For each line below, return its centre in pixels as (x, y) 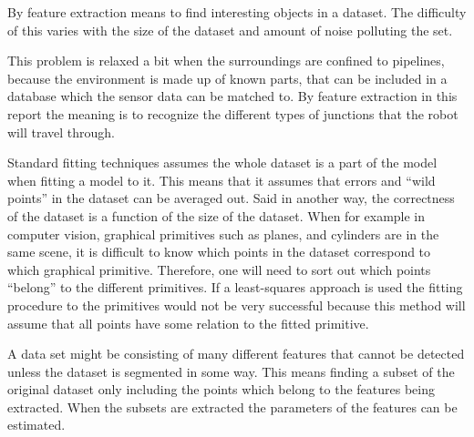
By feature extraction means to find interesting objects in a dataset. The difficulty (237, 12)
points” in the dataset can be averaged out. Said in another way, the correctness (231, 198)
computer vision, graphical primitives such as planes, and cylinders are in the (223, 234)
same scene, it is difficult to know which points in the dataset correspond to (219, 252)
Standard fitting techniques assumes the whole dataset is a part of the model (222, 163)
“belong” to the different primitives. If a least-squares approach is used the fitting (235, 287)
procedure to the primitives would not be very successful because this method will (237, 305)
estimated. (36, 425)
